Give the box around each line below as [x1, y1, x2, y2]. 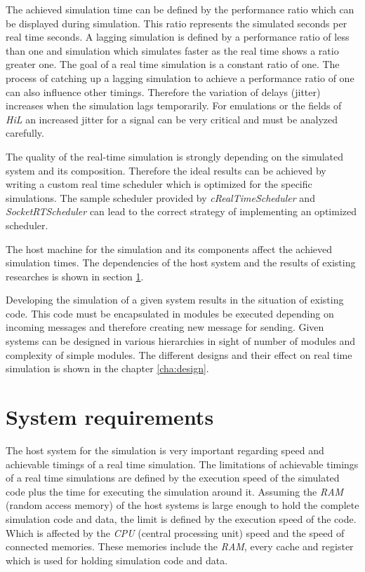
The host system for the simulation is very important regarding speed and [6, 442, 324, 457]
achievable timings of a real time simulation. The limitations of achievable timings [6, 456, 359, 471]
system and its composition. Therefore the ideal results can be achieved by [6, 163, 326, 177]
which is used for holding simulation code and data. [6, 552, 228, 567]
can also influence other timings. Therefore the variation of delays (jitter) [6, 84, 321, 99]
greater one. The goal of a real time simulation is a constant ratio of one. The [6, 57, 340, 71]
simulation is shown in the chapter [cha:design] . [6, 361, 209, 376]
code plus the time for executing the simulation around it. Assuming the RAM [6, 484, 344, 498]
